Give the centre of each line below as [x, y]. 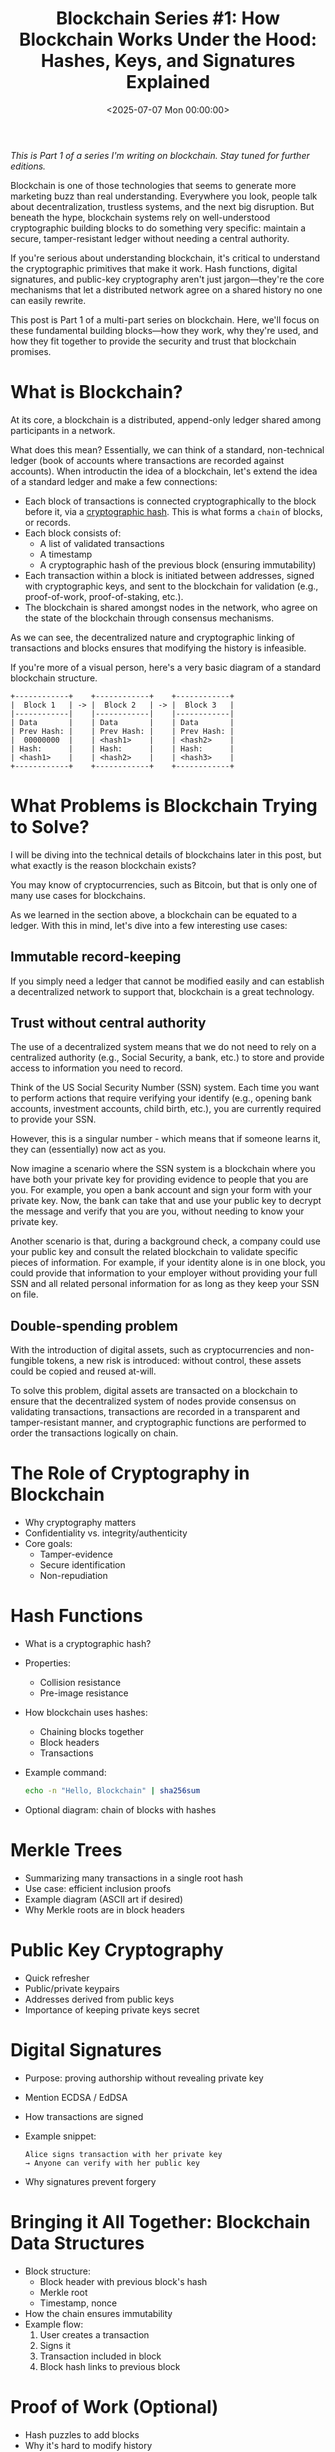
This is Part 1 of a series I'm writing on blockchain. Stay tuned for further [160, 155]
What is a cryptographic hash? [88, 1644]
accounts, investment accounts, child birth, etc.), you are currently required [166, 1109]
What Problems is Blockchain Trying [164, 806]
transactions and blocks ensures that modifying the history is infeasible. [158, 648]
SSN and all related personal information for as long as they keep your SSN [165, 1284]
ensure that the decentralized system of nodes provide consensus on [153, 1401]
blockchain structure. [54, 678]
